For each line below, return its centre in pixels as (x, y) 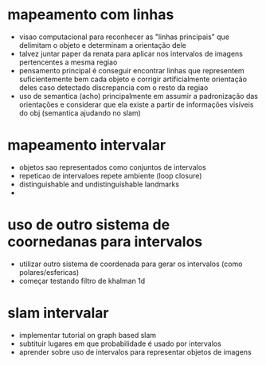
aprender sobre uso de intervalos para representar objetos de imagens (135, 351)
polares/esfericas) (49, 272)
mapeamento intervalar (87, 145)
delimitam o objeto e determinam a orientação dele (102, 45)
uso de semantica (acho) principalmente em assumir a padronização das (139, 96)
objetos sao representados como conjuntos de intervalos (112, 167)
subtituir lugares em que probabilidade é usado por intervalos (120, 343)
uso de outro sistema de (89, 225)
